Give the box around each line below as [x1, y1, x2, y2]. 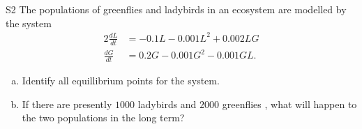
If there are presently [22, 96, 112, 111]
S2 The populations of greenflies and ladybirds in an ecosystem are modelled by [6, 2, 347, 16]
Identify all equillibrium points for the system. [22, 73, 220, 87]
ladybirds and [137, 96, 197, 111]
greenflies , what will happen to [222, 96, 357, 111]
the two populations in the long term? [22, 110, 185, 125]
